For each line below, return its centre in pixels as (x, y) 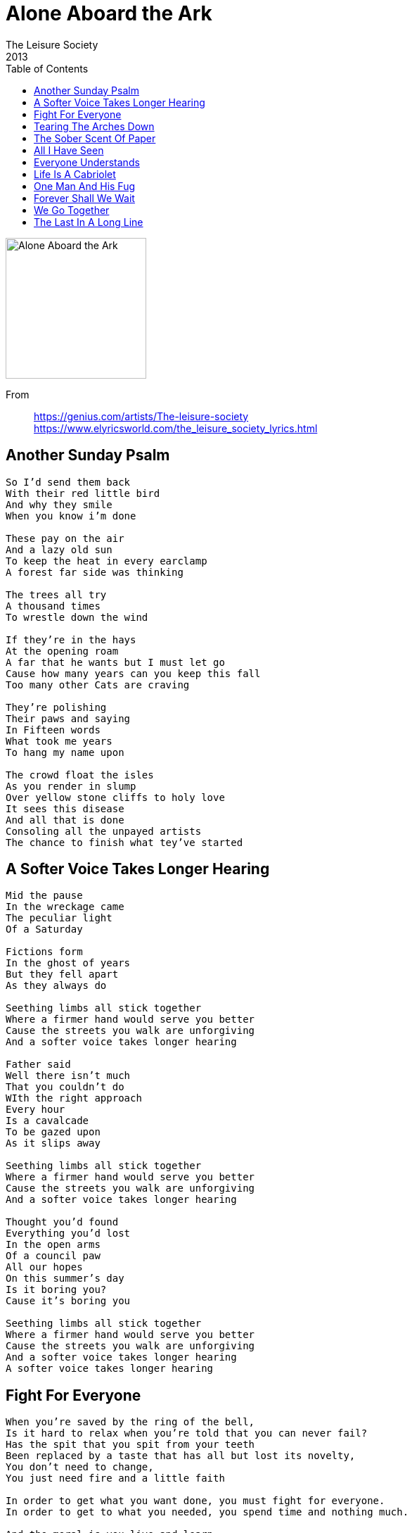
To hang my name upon (65, 752)
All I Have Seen (69, 150)
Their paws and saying (68, 718)
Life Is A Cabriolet (75, 174)
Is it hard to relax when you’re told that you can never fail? (187, 1433)
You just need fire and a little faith (115, 1478)
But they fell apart (62, 974)
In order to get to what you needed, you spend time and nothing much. (207, 1512)
